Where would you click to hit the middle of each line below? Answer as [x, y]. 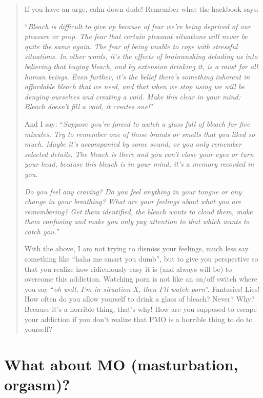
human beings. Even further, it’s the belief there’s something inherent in [137, 76]
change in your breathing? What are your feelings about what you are [133, 201]
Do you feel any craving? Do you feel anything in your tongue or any [133, 191]
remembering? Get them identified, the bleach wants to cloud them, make [138, 211]
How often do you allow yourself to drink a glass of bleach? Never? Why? [139, 299]
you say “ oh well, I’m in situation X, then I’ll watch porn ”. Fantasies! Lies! [142, 288]
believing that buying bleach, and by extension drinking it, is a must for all [141, 66]
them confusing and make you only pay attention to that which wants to [137, 221]
